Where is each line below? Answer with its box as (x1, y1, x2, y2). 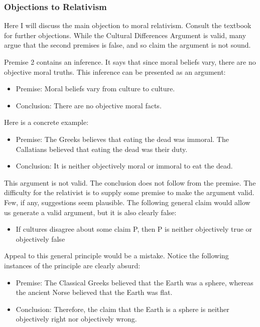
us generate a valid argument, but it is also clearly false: (4, 207, 177, 217)
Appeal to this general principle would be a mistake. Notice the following (4, 250, 229, 261)
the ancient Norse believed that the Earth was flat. (16, 287, 173, 297)
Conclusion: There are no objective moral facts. (16, 100, 162, 110)
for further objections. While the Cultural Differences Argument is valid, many (4, 30, 246, 40)
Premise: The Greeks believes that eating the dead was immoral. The (16, 133, 229, 144)
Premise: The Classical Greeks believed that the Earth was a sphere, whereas (16, 277, 253, 287)
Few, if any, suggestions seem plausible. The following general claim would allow (4, 197, 250, 207)
